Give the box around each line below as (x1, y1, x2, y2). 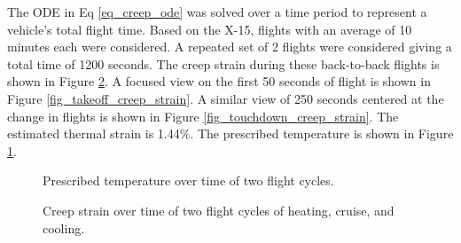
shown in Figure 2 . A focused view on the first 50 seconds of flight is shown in (7, 72, 431, 90)
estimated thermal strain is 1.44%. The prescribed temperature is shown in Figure (7, 124, 454, 143)
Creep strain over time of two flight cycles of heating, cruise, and (43, 200, 395, 219)
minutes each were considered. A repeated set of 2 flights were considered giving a (7, 37, 452, 56)
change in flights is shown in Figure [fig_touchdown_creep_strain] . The (7, 106, 399, 125)
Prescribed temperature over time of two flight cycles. (43, 171, 334, 190)
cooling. (43, 218, 85, 237)
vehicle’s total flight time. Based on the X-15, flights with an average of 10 (7, 20, 412, 38)
